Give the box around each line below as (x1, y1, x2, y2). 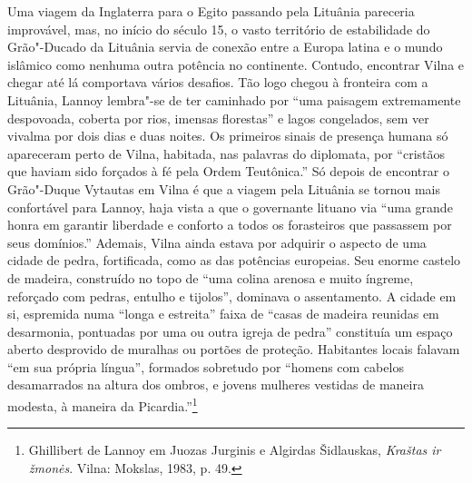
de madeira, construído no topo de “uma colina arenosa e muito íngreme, (7, 268, 414, 287)
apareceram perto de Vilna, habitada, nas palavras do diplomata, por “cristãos (7, 143, 446, 163)
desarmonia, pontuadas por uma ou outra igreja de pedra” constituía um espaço (7, 321, 453, 340)
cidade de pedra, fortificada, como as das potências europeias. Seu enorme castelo (7, 251, 461, 270)
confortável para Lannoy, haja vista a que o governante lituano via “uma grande (7, 197, 453, 216)
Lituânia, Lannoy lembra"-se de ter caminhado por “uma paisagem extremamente (7, 90, 461, 109)
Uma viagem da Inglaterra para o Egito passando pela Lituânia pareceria (7, 2, 415, 20)
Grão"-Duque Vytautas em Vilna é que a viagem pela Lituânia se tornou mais (7, 179, 440, 198)
